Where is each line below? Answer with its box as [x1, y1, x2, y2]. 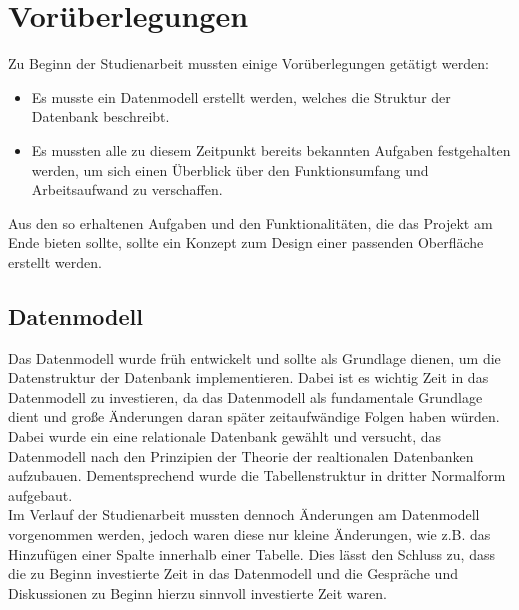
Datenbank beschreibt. [31, 106, 170, 127]
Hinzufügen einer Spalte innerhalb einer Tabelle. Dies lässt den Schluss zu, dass [8, 543, 495, 564]
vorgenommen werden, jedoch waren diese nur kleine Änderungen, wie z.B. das [8, 524, 491, 545]
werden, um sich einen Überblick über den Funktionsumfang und [31, 159, 429, 180]
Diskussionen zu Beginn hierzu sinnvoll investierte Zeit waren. [8, 582, 387, 603]
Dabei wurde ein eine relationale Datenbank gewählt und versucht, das [8, 426, 442, 447]
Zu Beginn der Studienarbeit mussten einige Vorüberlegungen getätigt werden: [8, 53, 489, 74]
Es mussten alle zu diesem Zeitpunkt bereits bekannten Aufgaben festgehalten [31, 139, 511, 160]
